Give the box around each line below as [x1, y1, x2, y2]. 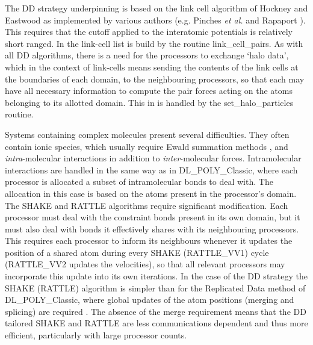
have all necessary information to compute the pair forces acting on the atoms [5, 84, 293, 97]
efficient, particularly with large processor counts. [5, 329, 187, 341]
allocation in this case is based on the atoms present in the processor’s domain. [5, 187, 297, 199]
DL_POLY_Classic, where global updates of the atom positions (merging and [5, 293, 294, 306]
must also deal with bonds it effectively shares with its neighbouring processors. [5, 222, 299, 235]
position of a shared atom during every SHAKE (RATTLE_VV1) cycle [5, 246, 269, 258]
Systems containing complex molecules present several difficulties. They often [5, 128, 290, 140]
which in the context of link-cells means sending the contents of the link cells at [5, 60, 299, 73]
